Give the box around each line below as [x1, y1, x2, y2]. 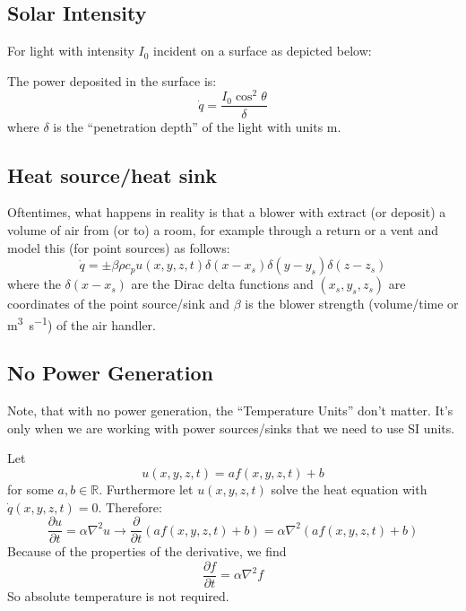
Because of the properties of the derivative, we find [7, 542, 287, 561]
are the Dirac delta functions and [131, 275, 314, 293]
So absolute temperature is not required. [7, 586, 229, 605]
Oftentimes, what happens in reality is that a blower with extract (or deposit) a [7, 203, 446, 222]
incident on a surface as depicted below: [153, 41, 372, 60]
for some [7, 479, 54, 498]
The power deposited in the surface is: [7, 71, 217, 90]
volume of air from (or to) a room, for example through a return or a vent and [7, 220, 439, 239]
